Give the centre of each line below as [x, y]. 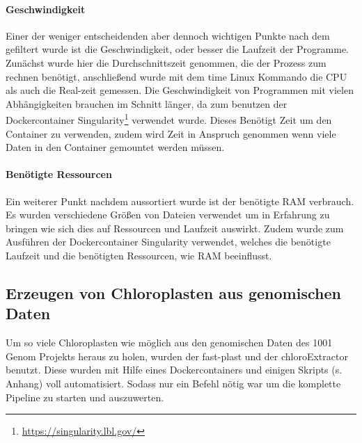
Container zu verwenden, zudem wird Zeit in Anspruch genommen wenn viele [171, 133]
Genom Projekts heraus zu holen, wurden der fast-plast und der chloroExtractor [177, 356]
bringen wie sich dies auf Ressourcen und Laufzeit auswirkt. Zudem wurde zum [175, 228]
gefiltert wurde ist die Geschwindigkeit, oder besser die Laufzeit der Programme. [177, 49]
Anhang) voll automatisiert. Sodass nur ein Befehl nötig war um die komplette [173, 383]
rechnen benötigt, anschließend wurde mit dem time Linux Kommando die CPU [176, 76]
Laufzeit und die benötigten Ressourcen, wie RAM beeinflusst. [139, 255]
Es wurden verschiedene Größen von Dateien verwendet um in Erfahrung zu [168, 215]
